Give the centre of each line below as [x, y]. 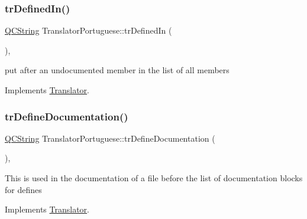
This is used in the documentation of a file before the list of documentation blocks [154, 178]
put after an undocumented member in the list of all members [117, 70]
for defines [23, 189]
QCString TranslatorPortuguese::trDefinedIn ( [88, 30]
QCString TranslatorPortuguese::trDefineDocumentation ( [110, 138]
